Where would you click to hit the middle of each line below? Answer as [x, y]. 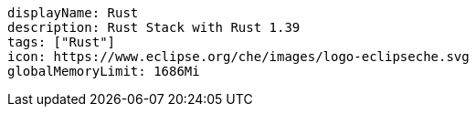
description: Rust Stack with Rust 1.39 [154, 27]
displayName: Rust [73, 13]
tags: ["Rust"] [62, 42]
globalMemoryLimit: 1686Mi [104, 71]
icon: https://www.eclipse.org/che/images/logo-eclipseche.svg [238, 57]
